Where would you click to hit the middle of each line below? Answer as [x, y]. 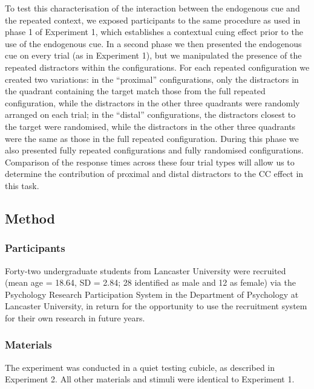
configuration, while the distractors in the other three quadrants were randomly [152, 102]
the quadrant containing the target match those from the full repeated [135, 91]
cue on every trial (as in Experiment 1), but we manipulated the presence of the [153, 55]
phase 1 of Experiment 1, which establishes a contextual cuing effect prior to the [154, 32]
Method [30, 218]
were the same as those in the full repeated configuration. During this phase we [152, 138]
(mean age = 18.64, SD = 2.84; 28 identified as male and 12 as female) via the [150, 282]
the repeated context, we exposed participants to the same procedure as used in [153, 20]
